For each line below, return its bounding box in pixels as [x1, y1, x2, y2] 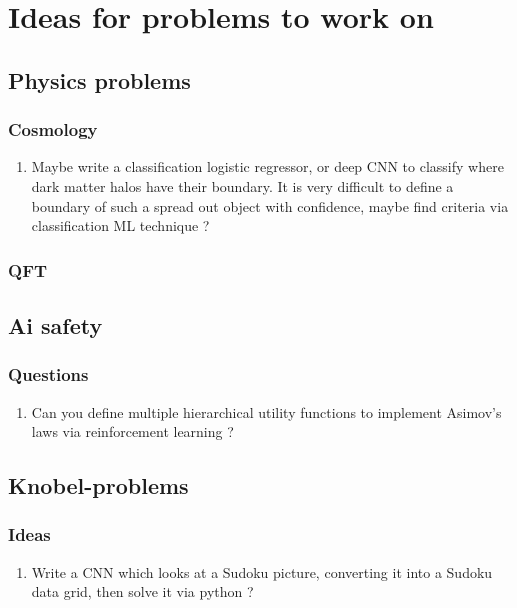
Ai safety [8, 309, 103, 340]
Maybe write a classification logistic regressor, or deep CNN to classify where [31, 156, 504, 177]
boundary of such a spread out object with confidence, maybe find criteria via [31, 195, 509, 216]
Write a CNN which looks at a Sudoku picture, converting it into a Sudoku [31, 561, 493, 582]
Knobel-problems [8, 470, 189, 501]
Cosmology [8, 117, 98, 142]
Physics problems [8, 64, 191, 95]
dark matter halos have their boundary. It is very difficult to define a [31, 175, 454, 196]
